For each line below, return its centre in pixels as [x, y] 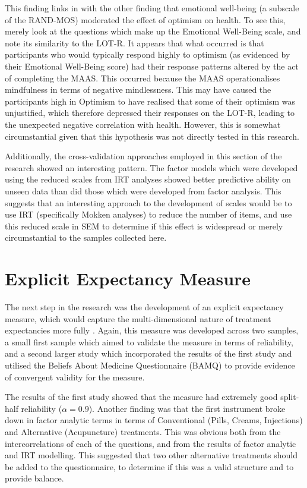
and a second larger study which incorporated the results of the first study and [148, 353]
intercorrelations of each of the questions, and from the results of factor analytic [151, 443]
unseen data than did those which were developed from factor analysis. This [143, 191]
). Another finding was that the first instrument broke [187, 408]
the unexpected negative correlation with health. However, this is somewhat [143, 124]
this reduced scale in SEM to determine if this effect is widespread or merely [144, 226]
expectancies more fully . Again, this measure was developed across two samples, [152, 330]
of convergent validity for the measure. [75, 377]
